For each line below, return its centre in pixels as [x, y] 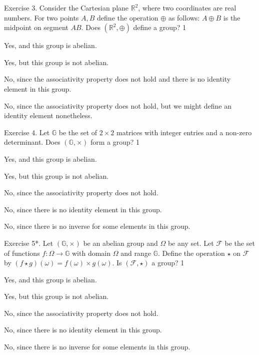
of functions [22, 253]
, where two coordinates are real [187, 8]
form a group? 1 [115, 142]
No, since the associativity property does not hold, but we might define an [118, 105]
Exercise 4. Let [27, 132]
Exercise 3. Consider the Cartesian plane [66, 8]
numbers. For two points [41, 17]
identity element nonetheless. [48, 115]
